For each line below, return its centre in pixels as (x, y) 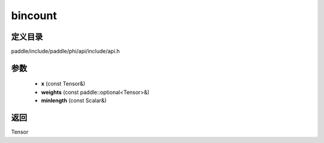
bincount (34, 16)
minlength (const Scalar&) (74, 101)
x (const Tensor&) (63, 84)
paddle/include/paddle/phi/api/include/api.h (65, 51)
